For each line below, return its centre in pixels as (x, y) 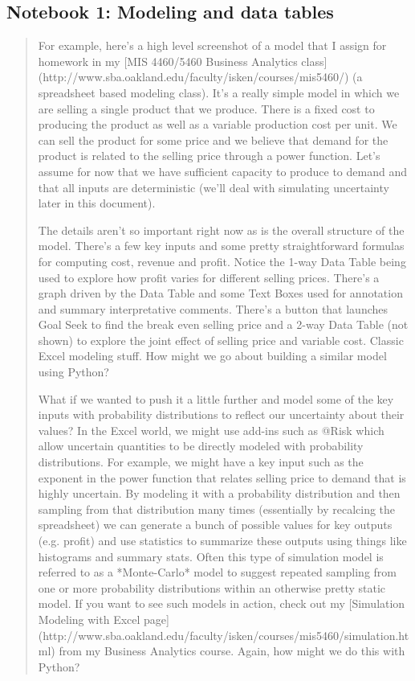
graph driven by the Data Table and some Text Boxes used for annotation (220, 293)
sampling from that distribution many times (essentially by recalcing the (217, 509)
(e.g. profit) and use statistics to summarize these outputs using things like (222, 541)
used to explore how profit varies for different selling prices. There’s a (209, 277)
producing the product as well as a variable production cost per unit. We (218, 124)
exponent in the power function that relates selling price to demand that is (222, 477)
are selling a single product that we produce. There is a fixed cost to (206, 108)
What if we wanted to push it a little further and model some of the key (216, 398)
